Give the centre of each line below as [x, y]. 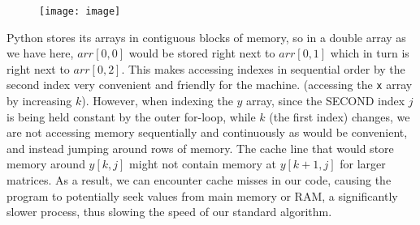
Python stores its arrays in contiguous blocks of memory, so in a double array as [206, 37]
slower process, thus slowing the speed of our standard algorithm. [169, 212]
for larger [363, 164]
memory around [46, 164]
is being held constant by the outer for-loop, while [131, 116]
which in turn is [370, 53]
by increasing [39, 101]
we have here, [40, 53]
